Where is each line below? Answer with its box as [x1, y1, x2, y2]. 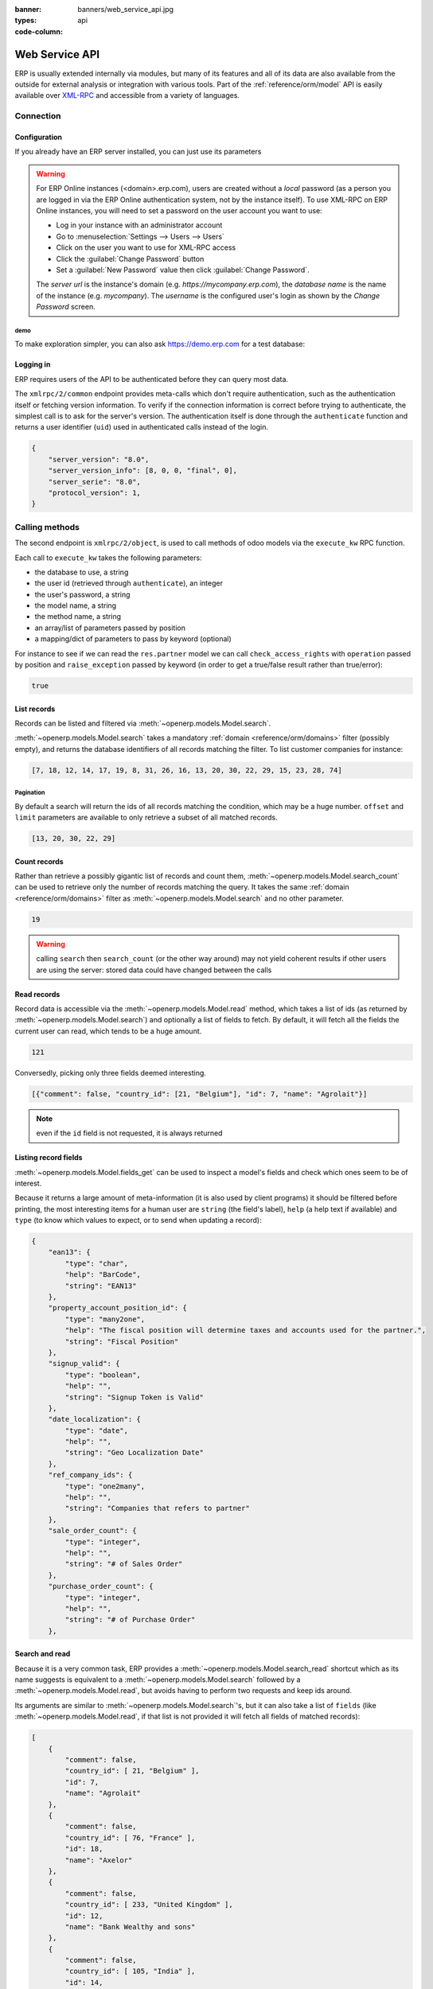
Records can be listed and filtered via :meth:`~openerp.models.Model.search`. [14, 718, 271, 728]
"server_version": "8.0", [48, 454, 150, 464]
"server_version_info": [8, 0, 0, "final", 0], [48, 466, 238, 475]
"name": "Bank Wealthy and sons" [64, 1922, 196, 1931]
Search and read [14, 1649, 71, 1659]
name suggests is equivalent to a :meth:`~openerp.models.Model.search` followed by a [14, 1675, 301, 1684]
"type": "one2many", [64, 1481, 146, 1491]
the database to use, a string [34, 567, 129, 577]
